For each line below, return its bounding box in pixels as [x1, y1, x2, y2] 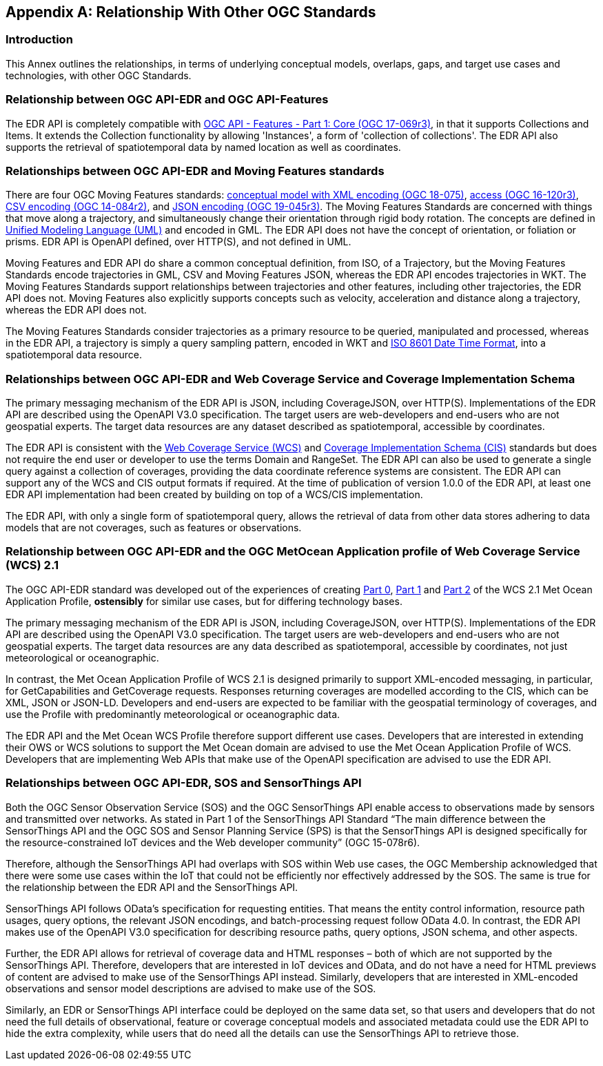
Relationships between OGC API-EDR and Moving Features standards [6, 163, 385, 178]
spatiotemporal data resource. [6, 349, 142, 361]
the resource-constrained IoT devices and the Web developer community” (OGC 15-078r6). [6, 836, 420, 848]
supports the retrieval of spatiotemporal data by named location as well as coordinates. [6, 141, 401, 153]
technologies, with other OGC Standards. [6, 69, 192, 81]
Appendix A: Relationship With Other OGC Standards [6, 3, 376, 21]
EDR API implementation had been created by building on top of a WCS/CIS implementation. [6, 489, 423, 501]
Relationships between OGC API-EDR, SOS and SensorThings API [6, 776, 362, 790]
